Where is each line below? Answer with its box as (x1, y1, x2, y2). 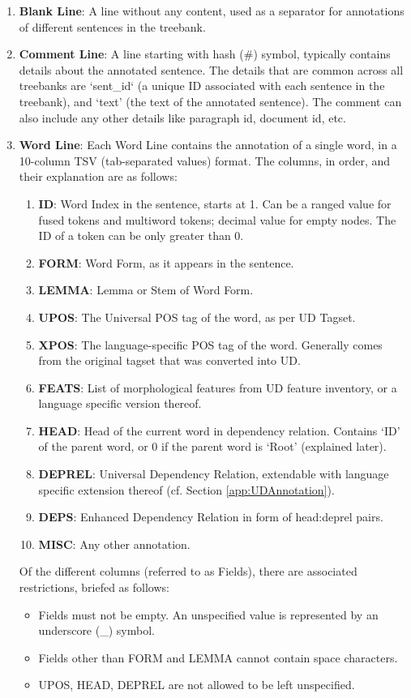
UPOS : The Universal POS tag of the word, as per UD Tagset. (38, 308, 356, 325)
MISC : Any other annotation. (38, 535, 191, 552)
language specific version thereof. (38, 395, 202, 412)
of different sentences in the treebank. (19, 18, 206, 35)
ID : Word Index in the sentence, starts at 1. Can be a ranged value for (38, 195, 392, 212)
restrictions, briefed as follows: (19, 579, 169, 596)
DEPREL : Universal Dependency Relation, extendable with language (38, 465, 389, 482)
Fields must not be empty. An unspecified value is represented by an (38, 606, 379, 623)
